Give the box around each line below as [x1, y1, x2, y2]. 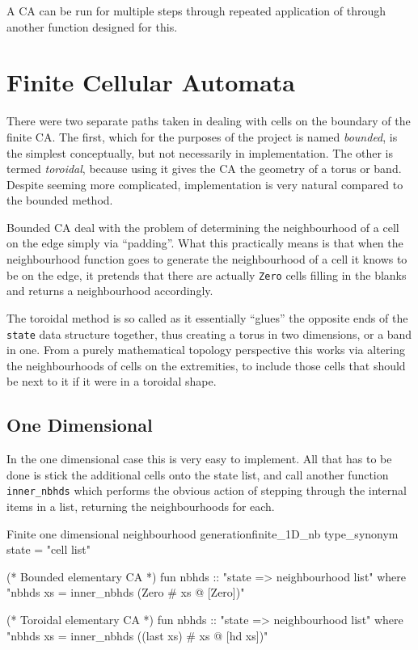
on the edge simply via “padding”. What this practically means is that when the [6, 234, 403, 251]
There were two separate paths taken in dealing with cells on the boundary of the [6, 112, 411, 129]
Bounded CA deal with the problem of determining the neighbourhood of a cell [6, 218, 399, 235]
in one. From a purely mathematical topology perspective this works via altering [6, 341, 405, 358]
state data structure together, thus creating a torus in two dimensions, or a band [6, 325, 412, 342]
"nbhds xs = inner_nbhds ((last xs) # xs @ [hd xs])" [6, 627, 268, 644]
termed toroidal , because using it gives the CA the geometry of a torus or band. [6, 160, 402, 177]
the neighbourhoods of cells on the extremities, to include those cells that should [6, 357, 406, 374]
